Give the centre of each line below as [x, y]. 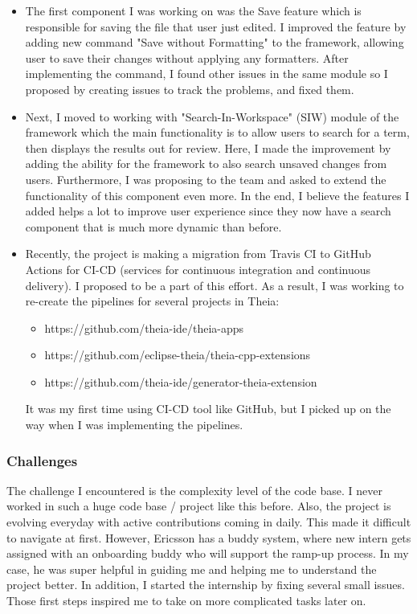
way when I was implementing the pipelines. [134, 425]
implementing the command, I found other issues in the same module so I [206, 74]
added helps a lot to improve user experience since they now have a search [208, 211]
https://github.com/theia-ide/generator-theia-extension [181, 381]
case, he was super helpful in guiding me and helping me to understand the [192, 569]
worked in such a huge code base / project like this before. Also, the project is [199, 506]
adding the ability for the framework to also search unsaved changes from [206, 164]
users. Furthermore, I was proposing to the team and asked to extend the [206, 179]
